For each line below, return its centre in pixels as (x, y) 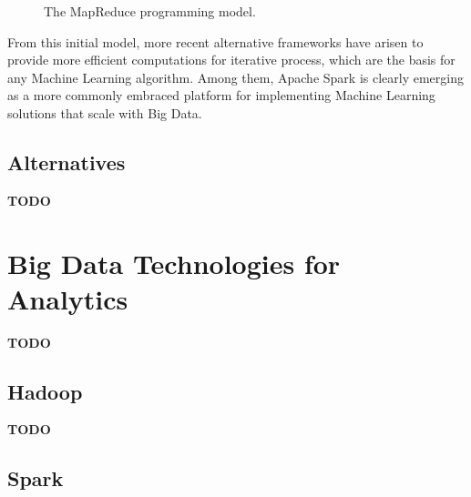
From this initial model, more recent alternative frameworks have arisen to (215, 41)
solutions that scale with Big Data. (105, 112)
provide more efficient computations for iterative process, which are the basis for (231, 60)
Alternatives (67, 162)
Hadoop (45, 391)
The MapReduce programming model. (150, 11)
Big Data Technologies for (174, 263)
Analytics (68, 298)
